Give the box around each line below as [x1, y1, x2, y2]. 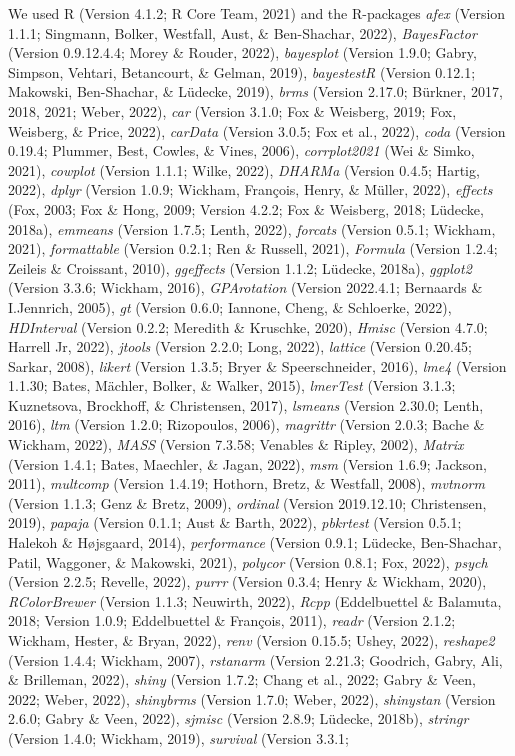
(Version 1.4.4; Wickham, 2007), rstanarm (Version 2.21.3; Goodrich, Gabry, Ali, [8, 649, 503, 670]
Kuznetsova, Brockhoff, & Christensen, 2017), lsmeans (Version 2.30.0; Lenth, [8, 394, 484, 415]
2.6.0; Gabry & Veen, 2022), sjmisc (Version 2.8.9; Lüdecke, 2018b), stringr [8, 708, 469, 729]
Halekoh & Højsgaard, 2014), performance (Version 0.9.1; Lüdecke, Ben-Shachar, [8, 532, 502, 553]
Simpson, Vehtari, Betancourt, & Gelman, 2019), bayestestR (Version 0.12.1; [8, 61, 476, 82]
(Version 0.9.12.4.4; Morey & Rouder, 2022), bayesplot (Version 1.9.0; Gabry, [8, 42, 477, 63]
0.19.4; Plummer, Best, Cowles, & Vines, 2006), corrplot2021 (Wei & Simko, [8, 140, 475, 161]
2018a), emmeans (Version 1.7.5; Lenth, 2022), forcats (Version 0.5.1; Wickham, [8, 218, 496, 239]
